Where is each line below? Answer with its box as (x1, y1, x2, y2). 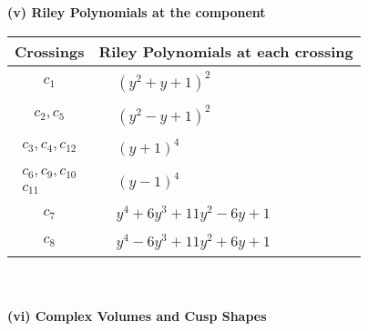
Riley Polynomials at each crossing (98, 40, 353, 62)
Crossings (15, 40, 85, 62)
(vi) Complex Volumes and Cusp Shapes (7, 306, 267, 326)
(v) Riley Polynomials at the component (7, 3, 266, 21)
